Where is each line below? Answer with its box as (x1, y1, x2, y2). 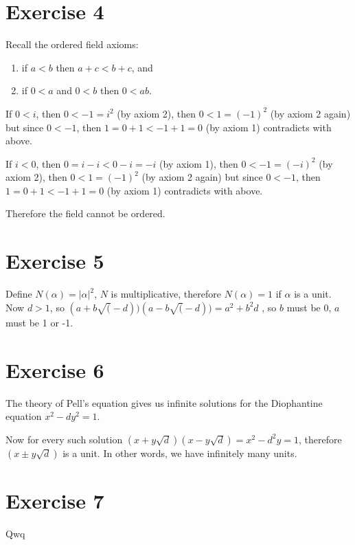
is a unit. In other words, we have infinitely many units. (62, 445, 297, 460)
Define (5, 287, 32, 301)
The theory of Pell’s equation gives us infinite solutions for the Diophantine (5, 395, 323, 410)
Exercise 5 (5, 247, 104, 275)
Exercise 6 (5, 355, 104, 383)
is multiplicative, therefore (111, 287, 221, 301)
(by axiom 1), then (159, 156, 238, 170)
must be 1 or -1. (5, 315, 73, 329)
